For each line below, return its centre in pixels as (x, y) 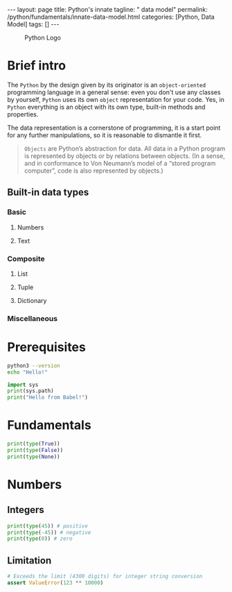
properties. (23, 114)
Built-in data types (48, 192)
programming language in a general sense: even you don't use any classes (114, 92)
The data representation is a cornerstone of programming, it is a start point (114, 128)
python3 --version (34, 365)
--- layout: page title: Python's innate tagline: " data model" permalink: (107, 9)
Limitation (29, 560)
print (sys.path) (30, 391)
